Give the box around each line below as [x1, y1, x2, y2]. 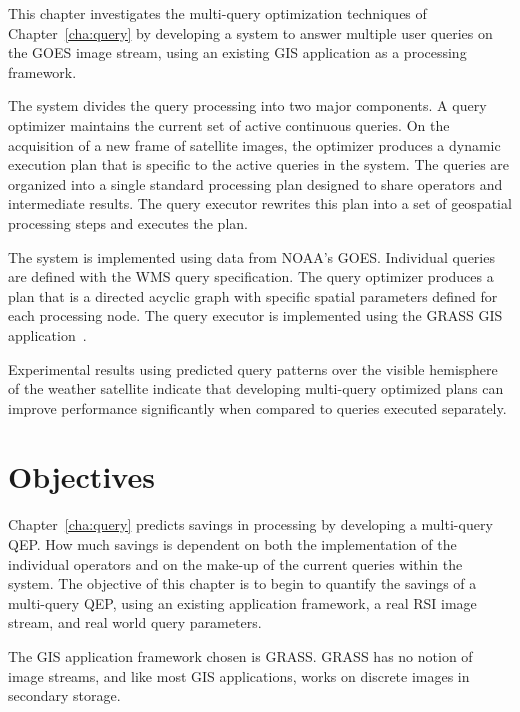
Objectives [8, 456, 155, 497]
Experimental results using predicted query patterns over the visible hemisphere [8, 358, 498, 379]
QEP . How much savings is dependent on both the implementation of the [8, 534, 457, 554]
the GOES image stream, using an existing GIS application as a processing [8, 42, 467, 63]
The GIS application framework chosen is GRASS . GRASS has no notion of [8, 645, 473, 666]
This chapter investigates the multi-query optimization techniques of [8, 3, 427, 23]
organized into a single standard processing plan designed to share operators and [8, 173, 503, 194]
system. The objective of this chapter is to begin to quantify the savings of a [8, 573, 477, 594]
